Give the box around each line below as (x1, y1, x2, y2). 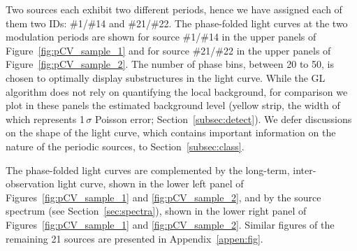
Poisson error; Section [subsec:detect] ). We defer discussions (94, 111, 352, 126)
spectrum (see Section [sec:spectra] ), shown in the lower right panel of (6, 203, 307, 218)
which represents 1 (6, 111, 85, 126)
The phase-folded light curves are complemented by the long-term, (6, 162, 290, 177)
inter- (293, 162, 316, 177)
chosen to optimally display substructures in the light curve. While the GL (6, 70, 326, 85)
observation (6, 176, 54, 191)
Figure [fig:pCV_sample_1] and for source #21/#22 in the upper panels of (6, 43, 331, 57)
